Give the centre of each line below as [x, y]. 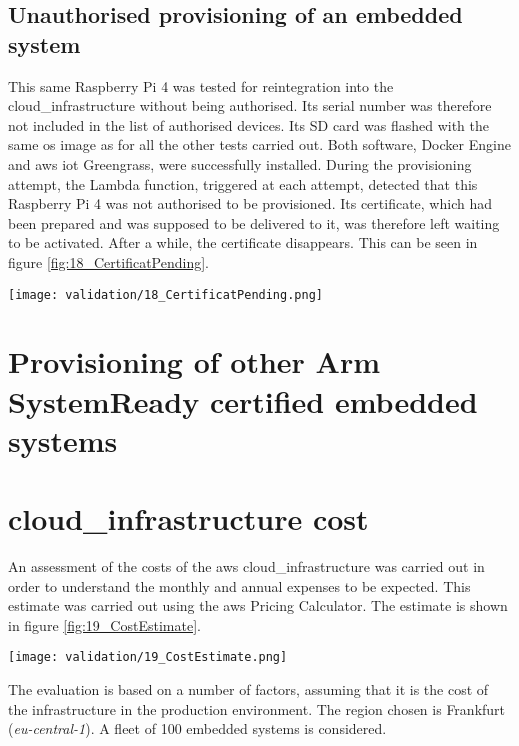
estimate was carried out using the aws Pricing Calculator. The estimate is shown [258, 605]
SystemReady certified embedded [243, 400]
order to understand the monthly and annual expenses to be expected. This [239, 585]
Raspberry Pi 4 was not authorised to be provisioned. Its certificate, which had [250, 203]
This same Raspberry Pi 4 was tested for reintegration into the [201, 85]
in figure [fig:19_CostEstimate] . [104, 624]
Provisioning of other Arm [194, 361]
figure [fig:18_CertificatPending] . [109, 261]
